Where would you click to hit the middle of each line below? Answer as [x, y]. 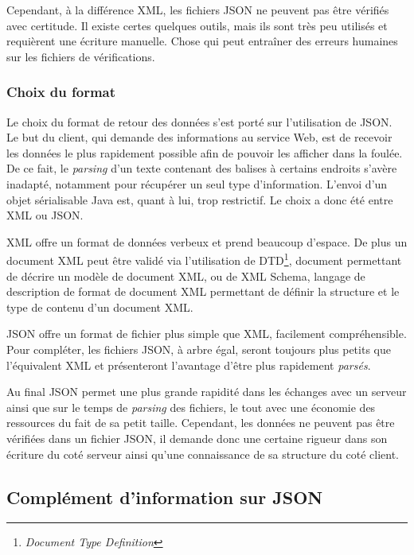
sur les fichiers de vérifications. [81, 56]
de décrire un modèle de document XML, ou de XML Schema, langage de [186, 276]
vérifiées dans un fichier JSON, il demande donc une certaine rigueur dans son [197, 438]
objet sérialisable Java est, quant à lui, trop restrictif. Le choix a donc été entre [200, 199]
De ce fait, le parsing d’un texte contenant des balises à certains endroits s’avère [202, 168]
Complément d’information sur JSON [165, 497]
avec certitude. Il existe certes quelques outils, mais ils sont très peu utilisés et [197, 25]
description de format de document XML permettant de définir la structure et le [203, 291]
